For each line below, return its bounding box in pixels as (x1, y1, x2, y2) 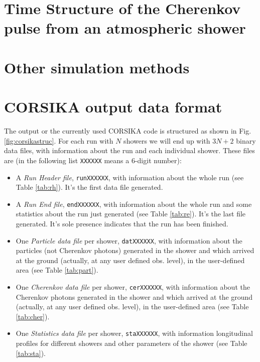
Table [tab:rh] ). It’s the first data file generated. (16, 182, 163, 192)
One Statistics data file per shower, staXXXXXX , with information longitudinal (16, 328, 253, 338)
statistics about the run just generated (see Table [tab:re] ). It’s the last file (16, 208, 246, 219)
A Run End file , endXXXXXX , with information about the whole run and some (16, 198, 252, 209)
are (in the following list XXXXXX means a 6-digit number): (4, 155, 182, 165)
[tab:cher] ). (16, 311, 50, 321)
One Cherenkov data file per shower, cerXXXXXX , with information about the (16, 282, 250, 292)
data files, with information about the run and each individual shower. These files (4, 145, 255, 156)
